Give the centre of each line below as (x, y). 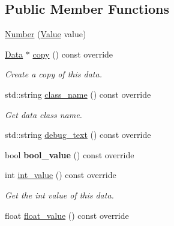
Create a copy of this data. (53, 74)
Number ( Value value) (46, 34)
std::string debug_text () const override (78, 135)
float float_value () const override (67, 215)
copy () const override (73, 54)
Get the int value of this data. (59, 195)
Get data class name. (43, 114)
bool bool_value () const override (70, 154)
